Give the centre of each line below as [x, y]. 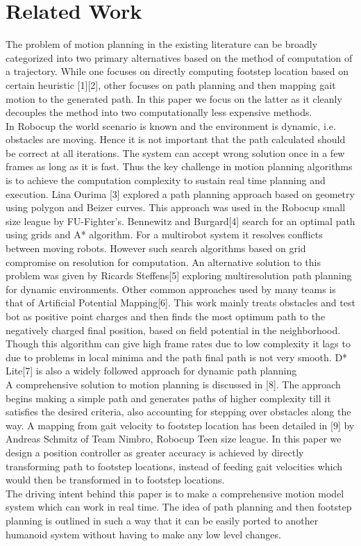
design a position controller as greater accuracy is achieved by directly [155, 452]
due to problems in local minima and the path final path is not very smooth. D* [177, 357]
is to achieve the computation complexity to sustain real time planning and [166, 180]
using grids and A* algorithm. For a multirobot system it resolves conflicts [164, 234]
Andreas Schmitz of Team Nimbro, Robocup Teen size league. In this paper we [174, 439]
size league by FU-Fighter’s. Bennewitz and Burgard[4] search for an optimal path [180, 221]
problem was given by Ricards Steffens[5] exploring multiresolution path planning [179, 275]
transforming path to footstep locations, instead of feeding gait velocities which [174, 466]
